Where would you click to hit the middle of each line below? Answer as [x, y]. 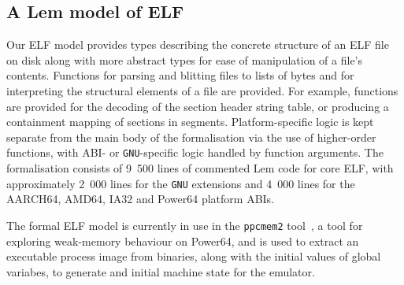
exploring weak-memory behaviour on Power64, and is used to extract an [183, 241]
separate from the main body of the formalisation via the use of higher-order [191, 137]
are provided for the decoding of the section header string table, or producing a [198, 106]
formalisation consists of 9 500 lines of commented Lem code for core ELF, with [200, 168]
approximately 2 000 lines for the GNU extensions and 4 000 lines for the [181, 183]
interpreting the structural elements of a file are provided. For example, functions [202, 90]
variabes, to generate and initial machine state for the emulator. [161, 271]
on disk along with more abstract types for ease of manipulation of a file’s [185, 59]
